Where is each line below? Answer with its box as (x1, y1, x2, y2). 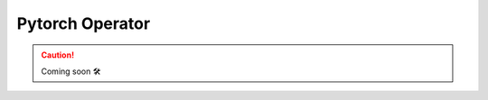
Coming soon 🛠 (41, 66, 101, 77)
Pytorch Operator (16, 14, 151, 33)
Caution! (41, 50, 75, 60)
